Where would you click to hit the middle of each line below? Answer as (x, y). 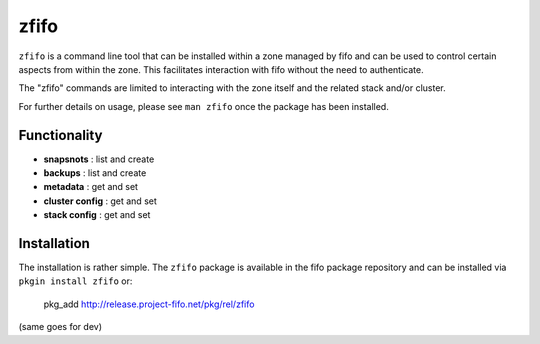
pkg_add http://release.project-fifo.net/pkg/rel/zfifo (149, 304)
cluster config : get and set (100, 201)
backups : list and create (95, 173)
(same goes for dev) (60, 327)
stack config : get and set (97, 215)
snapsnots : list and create (99, 159)
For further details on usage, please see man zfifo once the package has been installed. (203, 106)
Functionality (60, 135)
